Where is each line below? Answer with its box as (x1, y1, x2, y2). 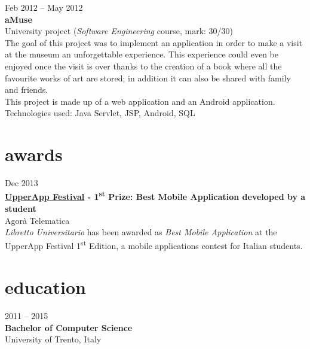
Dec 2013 (5, 177, 38, 189)
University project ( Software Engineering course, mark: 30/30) (5, 25, 234, 37)
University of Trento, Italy (5, 333, 102, 345)
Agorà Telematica (5, 214, 70, 226)
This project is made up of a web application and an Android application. (5, 95, 275, 107)
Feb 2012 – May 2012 (5, 1, 83, 13)
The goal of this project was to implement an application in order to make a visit (5, 36, 303, 48)
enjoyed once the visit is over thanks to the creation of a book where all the (5, 59, 282, 72)
